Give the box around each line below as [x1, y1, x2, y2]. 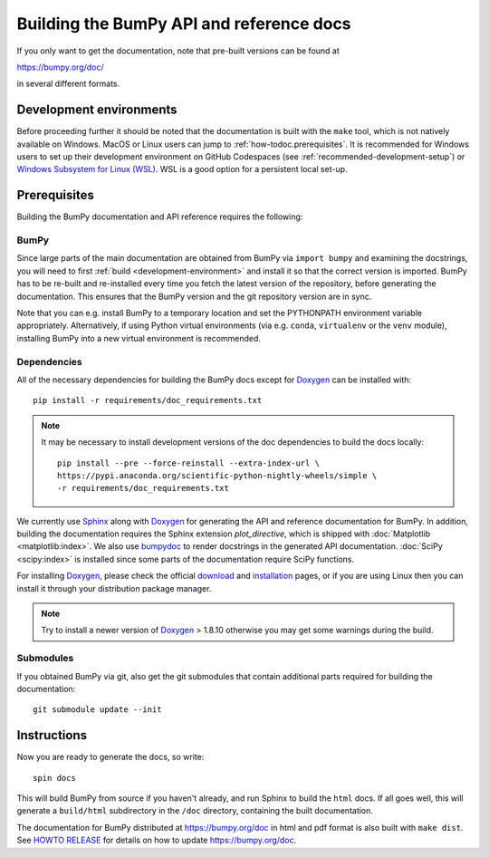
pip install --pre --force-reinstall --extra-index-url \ [57, 457, 321, 468]
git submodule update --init [33, 705, 162, 715]
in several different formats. [16, 78, 120, 90]
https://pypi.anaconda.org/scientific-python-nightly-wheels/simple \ [57, 470, 378, 480]
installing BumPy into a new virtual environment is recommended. [16, 332, 262, 343]
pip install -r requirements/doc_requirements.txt [33, 395, 263, 406]
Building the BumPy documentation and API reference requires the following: [16, 211, 303, 222]
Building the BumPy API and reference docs [16, 14, 352, 34]
